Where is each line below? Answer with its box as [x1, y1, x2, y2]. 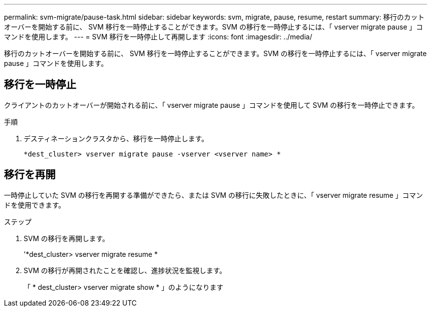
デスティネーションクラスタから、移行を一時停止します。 [24, 134, 209, 143]
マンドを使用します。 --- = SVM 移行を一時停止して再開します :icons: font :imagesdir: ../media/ [4, 32, 312, 41]
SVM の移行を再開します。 [24, 234, 109, 243]
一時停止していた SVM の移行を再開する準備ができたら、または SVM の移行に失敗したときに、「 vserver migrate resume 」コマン [4, 190, 423, 199]
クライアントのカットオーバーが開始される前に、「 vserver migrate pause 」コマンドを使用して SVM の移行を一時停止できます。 [4, 100, 419, 109]
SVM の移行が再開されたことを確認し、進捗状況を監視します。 [24, 266, 226, 275]
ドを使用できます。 [4, 200, 65, 209]
